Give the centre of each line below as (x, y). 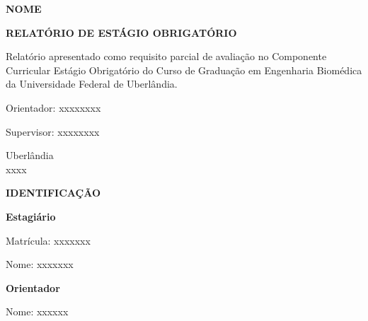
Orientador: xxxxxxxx (53, 107)
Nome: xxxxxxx (40, 264)
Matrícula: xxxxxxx (48, 240)
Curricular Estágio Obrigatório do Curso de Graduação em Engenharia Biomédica (184, 70)
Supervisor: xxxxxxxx (53, 131)
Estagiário (31, 216)
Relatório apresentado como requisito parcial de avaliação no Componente (166, 56)
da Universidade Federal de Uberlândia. (92, 84)
